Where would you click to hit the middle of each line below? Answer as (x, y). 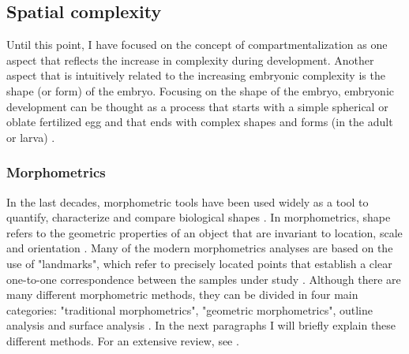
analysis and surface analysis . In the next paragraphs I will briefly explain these (201, 325)
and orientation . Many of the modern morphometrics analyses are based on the (200, 248)
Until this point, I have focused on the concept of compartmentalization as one (197, 45)
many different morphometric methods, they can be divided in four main (182, 294)
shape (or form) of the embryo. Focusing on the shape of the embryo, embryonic (201, 90)
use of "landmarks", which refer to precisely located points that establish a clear (199, 263)
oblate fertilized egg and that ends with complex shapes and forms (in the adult (200, 122)
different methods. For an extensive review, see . (123, 340)
